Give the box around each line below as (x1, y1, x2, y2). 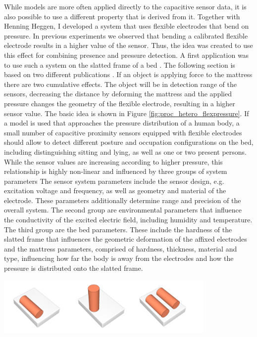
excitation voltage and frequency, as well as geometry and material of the (4, 185, 226, 196)
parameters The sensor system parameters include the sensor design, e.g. (4, 175, 224, 186)
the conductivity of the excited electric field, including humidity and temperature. (4, 214, 253, 225)
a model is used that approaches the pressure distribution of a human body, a (4, 118, 240, 128)
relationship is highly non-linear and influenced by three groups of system (4, 166, 227, 176)
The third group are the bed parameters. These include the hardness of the (4, 224, 232, 234)
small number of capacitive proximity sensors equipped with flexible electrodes (4, 127, 242, 137)
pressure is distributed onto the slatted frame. (4, 263, 143, 273)
